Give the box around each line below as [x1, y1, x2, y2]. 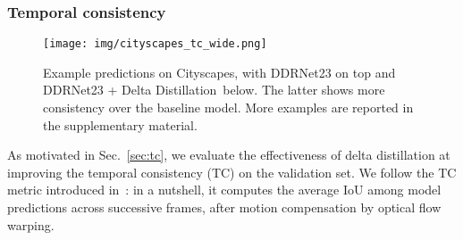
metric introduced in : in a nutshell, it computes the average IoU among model [7, 180, 442, 199]
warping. [7, 215, 55, 234]
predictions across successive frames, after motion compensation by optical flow [7, 198, 442, 217]
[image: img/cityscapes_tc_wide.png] [43, 37, 267, 51]
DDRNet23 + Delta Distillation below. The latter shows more [43, 80, 385, 99]
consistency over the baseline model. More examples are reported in [43, 98, 414, 117]
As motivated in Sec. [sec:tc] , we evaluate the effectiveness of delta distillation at [7, 145, 450, 164]
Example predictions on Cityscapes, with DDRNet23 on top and [43, 62, 396, 81]
